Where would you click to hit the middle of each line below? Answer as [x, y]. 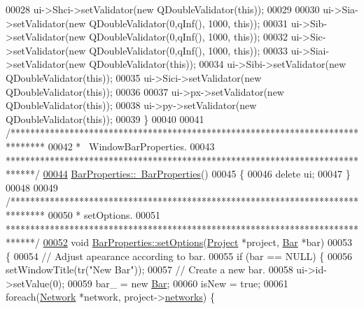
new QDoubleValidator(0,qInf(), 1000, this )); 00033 [178, 50]
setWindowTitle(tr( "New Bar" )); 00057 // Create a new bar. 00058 [149, 270]
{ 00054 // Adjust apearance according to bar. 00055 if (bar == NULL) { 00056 [179, 256]
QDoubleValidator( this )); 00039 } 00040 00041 [105, 118]
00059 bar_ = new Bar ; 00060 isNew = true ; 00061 [178, 283]
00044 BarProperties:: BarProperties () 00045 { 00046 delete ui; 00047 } [197, 174]
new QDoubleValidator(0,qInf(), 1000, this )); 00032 [178, 37]
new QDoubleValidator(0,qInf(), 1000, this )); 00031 [178, 23]
